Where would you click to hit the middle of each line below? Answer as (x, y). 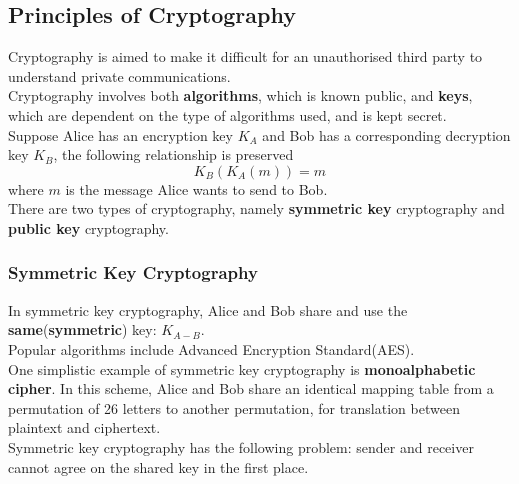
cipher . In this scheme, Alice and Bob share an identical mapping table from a (251, 388)
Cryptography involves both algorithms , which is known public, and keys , (240, 95)
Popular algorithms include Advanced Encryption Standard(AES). (211, 348)
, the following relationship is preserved (173, 154)
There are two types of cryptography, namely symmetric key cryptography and (256, 208)
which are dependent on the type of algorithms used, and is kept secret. (227, 114)
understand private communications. (119, 75)
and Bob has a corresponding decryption (386, 134)
